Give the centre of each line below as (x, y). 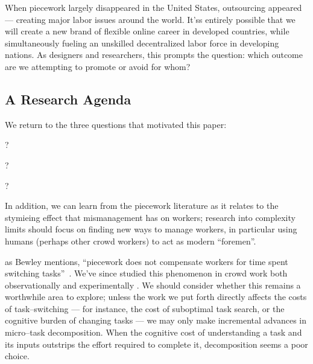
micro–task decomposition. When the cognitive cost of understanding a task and (153, 332)
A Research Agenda (68, 99)
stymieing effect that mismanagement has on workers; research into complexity (150, 217)
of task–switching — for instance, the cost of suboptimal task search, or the (145, 308)
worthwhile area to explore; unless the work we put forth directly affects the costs (156, 297)
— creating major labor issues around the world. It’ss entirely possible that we (150, 19)
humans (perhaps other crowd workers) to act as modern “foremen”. (131, 241)
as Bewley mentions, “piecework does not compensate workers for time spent (147, 261)
